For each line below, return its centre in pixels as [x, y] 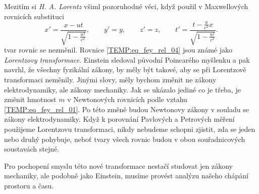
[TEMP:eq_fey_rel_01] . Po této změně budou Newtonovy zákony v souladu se [126, 109]
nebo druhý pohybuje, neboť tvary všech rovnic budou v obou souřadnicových [125, 139]
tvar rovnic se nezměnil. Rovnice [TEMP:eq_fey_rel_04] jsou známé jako [118, 50]
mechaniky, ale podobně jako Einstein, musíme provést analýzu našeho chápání [126, 176]
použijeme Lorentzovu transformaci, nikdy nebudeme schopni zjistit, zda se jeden [130, 129]
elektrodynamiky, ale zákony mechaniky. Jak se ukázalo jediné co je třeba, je [122, 89]
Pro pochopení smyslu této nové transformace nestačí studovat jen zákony [118, 165]
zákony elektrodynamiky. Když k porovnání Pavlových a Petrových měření [119, 119]
